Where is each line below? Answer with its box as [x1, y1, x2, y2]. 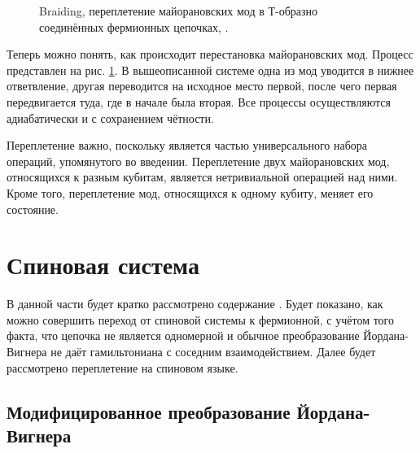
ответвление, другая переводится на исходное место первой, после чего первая [7, 77, 397, 94]
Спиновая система [7, 248, 199, 281]
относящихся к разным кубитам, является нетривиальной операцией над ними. [7, 168, 398, 185]
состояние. [7, 200, 59, 217]
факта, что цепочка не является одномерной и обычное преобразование [7, 327, 360, 344]
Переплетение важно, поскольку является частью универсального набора [7, 137, 367, 154]
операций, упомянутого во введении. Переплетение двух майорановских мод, [7, 152, 390, 169]
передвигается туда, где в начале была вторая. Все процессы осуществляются [7, 93, 391, 110]
